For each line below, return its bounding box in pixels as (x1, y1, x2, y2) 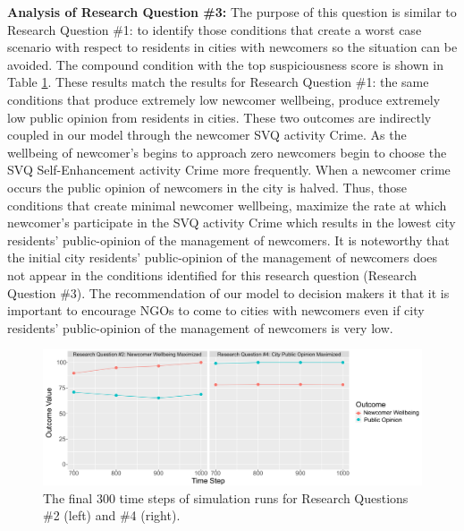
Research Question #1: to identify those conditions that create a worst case (7, 20, 422, 39)
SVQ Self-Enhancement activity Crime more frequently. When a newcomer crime (7, 160, 451, 179)
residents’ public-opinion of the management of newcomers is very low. (7, 318, 393, 337)
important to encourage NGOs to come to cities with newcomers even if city (7, 301, 425, 320)
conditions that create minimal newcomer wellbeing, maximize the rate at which (7, 195, 447, 214)
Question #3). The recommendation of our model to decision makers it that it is (7, 283, 450, 302)
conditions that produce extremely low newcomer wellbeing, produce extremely (7, 90, 441, 108)
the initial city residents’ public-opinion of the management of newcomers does (7, 248, 438, 267)
